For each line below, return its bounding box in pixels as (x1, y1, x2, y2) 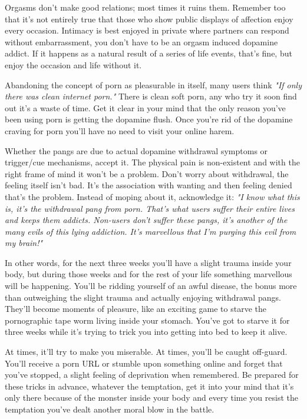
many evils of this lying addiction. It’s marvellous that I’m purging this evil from (5, 225, 296, 237)
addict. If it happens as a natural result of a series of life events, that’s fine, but (5, 47, 292, 59)
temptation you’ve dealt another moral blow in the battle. (5, 403, 214, 415)
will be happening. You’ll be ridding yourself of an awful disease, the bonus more (5, 280, 297, 292)
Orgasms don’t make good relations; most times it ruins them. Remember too (5, 1, 286, 13)
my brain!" (5, 237, 43, 249)
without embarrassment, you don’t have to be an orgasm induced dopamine (5, 35, 278, 48)
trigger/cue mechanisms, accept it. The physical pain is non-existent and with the (5, 156, 300, 168)
